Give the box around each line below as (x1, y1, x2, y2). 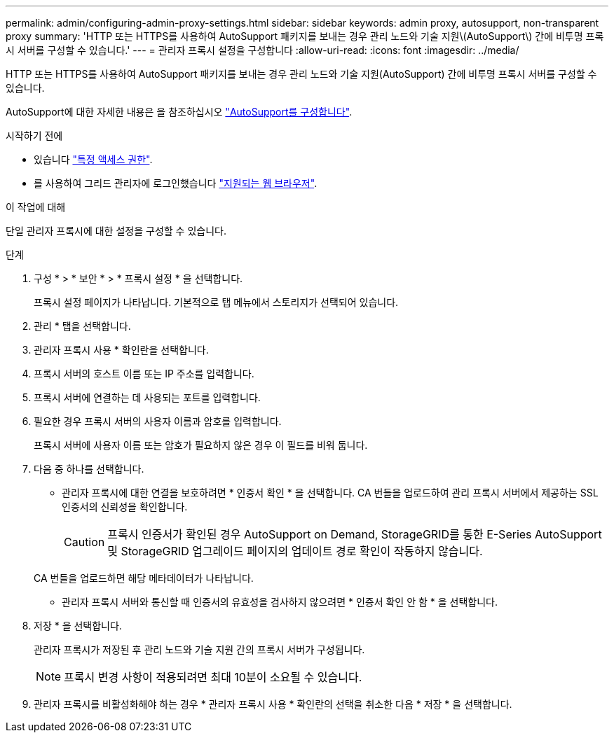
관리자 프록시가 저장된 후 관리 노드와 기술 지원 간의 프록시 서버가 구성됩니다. (34, 643, 365, 655)
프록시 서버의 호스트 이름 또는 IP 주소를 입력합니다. (34, 368, 254, 380)
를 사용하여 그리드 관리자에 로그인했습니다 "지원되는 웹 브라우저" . (34, 177, 318, 189)
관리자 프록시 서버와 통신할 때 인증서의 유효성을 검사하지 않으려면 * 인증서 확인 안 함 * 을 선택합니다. (62, 596, 498, 608)
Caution (64, 535, 105, 549)
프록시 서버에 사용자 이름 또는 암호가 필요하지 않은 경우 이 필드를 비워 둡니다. (34, 439, 368, 451)
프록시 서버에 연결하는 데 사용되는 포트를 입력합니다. (34, 391, 261, 403)
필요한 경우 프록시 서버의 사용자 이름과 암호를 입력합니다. (34, 415, 282, 427)
